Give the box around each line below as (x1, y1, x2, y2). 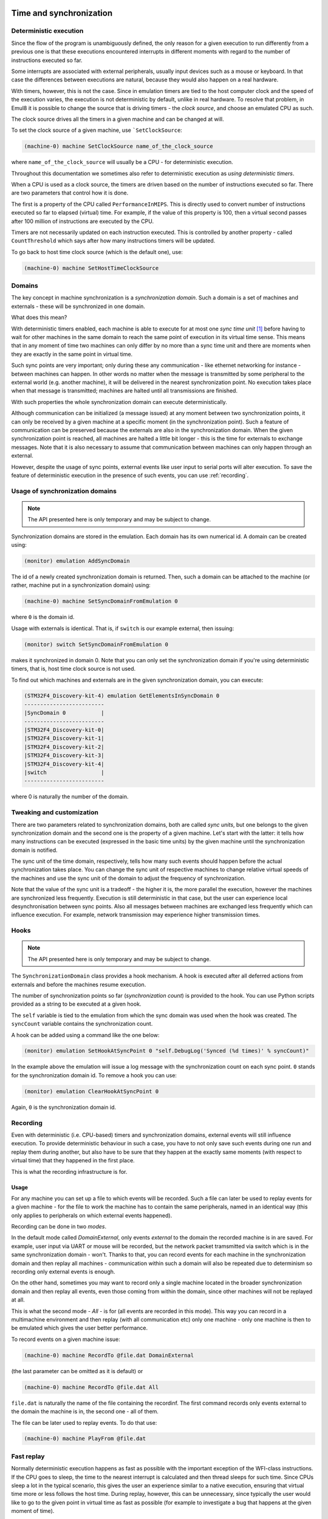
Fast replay (11, 1452, 45, 1461)
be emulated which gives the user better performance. (11, 1325, 148, 1332)
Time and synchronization (11, 8, 112, 18)
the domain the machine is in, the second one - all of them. (11, 1408, 159, 1415)
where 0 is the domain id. (11, 614, 75, 621)
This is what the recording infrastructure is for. (11, 1168, 128, 1175)
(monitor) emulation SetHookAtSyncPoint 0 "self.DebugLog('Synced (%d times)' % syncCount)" (24, 1048, 309, 1054)
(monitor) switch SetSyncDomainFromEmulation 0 (24, 641, 168, 648)
